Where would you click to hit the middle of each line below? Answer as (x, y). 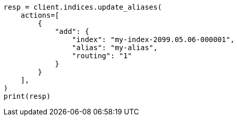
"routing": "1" (102, 56)
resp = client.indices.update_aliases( (83, 7)
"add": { (72, 31)
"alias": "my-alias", (115, 48)
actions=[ (40, 15)
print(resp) (27, 96)
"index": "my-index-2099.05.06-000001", (153, 39)
